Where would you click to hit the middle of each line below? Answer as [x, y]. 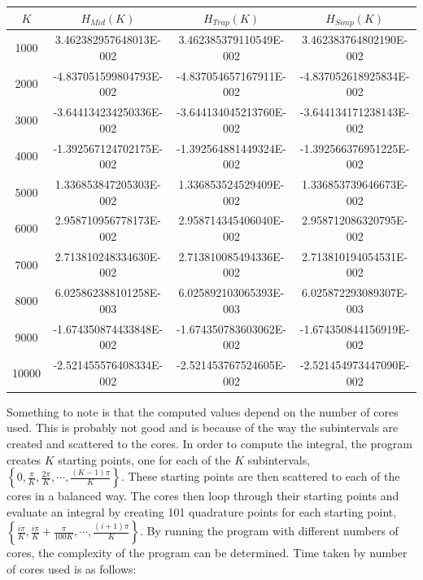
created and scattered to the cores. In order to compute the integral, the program [209, 444]
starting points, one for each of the [144, 459]
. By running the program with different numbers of [269, 531]
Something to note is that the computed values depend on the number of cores [203, 411]
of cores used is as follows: [72, 568]
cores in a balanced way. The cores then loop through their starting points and [203, 496]
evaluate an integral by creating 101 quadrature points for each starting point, [202, 511]
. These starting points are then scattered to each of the [260, 476]
